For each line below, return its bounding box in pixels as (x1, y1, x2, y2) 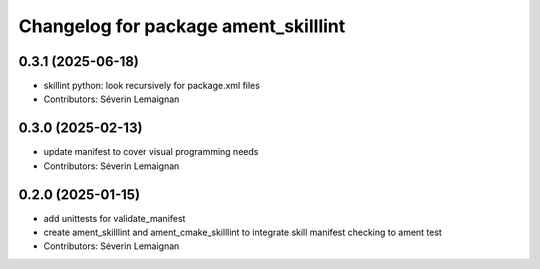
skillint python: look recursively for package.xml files (43, 80, 260, 92)
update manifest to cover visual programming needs (43, 146, 259, 158)
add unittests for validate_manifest (43, 212, 186, 224)
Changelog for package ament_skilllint (18, 15, 346, 37)
